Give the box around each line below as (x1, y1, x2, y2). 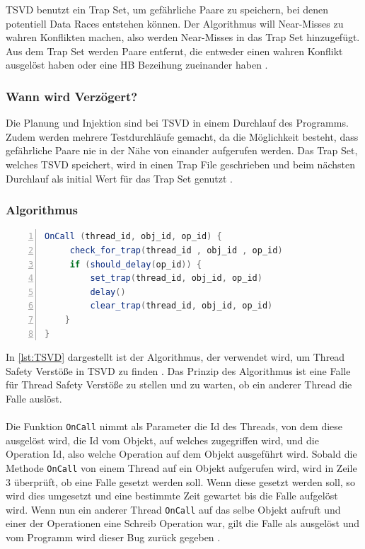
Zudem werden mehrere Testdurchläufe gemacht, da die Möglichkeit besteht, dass (6, 129, 359, 144)
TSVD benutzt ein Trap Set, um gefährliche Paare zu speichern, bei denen (6, 2, 329, 16)
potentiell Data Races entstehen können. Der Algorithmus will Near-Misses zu (6, 16, 344, 30)
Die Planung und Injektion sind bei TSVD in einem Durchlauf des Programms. (6, 115, 349, 130)
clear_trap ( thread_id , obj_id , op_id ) (90, 301, 273, 311)
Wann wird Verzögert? (6, 87, 138, 105)
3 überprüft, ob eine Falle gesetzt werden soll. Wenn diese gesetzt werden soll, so (6, 474, 355, 489)
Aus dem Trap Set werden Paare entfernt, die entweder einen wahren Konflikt (6, 43, 343, 58)
